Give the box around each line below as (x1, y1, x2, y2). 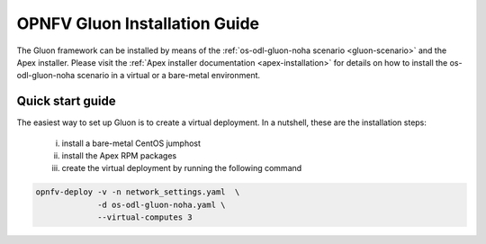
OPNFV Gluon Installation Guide (16, 14, 260, 33)
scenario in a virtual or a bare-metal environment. (76, 70, 261, 81)
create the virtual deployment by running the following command (61, 163, 302, 174)
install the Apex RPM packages (61, 150, 177, 161)
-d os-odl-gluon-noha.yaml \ (97, 199, 226, 210)
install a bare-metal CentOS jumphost (61, 138, 202, 149)
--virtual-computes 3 (97, 212, 193, 222)
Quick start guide (16, 94, 116, 109)
